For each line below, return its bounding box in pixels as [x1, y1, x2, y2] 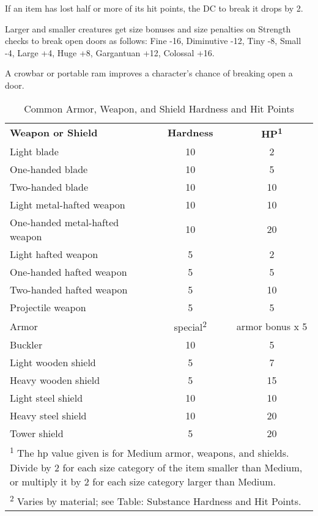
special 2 [174, 317, 207, 334]
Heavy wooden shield [10, 373, 100, 388]
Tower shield [10, 426, 64, 441]
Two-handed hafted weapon [10, 282, 128, 297]
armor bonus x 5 [236, 319, 308, 333]
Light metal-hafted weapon [10, 197, 125, 212]
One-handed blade [10, 161, 88, 176]
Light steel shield [10, 391, 83, 405]
